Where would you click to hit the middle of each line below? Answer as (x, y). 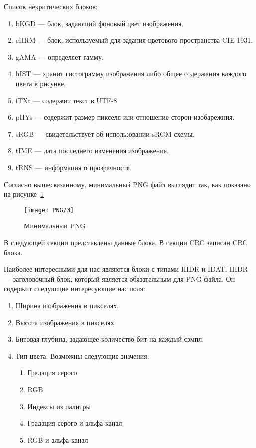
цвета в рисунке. (41, 83)
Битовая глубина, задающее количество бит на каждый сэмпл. (110, 339)
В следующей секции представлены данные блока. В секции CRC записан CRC (126, 242)
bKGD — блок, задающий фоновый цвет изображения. (100, 23)
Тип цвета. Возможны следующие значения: (82, 355)
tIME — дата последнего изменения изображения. (92, 150)
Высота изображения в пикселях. (66, 322)
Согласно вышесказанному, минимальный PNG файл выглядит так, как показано (127, 184)
